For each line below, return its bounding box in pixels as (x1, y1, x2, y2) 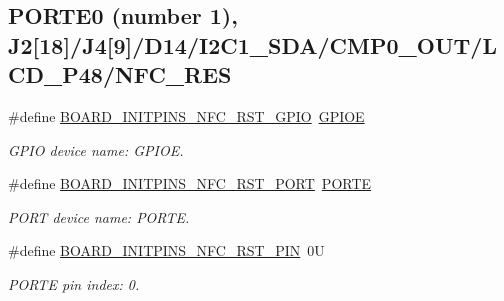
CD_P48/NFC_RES (8, 59, 232, 90)
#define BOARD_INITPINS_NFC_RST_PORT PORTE (8, 173, 372, 194)
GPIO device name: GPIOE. (8, 139, 184, 160)
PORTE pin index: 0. (8, 273, 140, 294)
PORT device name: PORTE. (8, 206, 190, 227)
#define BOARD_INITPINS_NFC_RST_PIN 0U (8, 240, 325, 261)
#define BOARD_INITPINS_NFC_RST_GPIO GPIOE (8, 105, 365, 126)
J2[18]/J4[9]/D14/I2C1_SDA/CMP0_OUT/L (8, 29, 497, 60)
